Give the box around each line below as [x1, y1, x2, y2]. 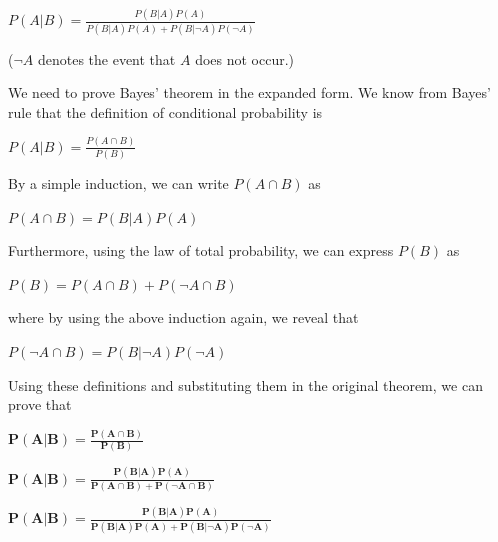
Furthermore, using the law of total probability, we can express [8, 240, 394, 261]
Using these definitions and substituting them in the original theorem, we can [8, 374, 483, 395]
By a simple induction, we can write [8, 173, 229, 194]
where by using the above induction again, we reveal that [8, 307, 359, 328]
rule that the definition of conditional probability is [8, 101, 323, 122]
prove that [8, 394, 72, 415]
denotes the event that [37, 48, 176, 69]
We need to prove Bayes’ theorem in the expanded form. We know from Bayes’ [8, 82, 491, 103]
